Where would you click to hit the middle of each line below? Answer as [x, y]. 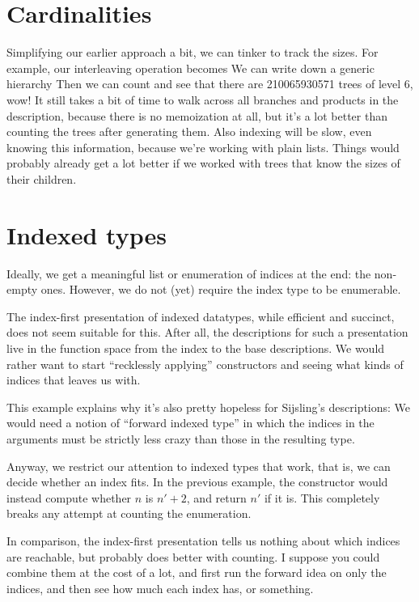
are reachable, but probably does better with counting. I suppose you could [193, 556]
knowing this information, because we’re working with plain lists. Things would [203, 147]
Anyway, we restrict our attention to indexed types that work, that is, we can [199, 466]
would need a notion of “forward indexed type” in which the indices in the [190, 423]
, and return [216, 497]
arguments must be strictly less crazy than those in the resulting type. [181, 438]
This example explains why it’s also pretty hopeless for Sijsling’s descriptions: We [209, 407]
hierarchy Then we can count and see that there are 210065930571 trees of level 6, [210, 84]
